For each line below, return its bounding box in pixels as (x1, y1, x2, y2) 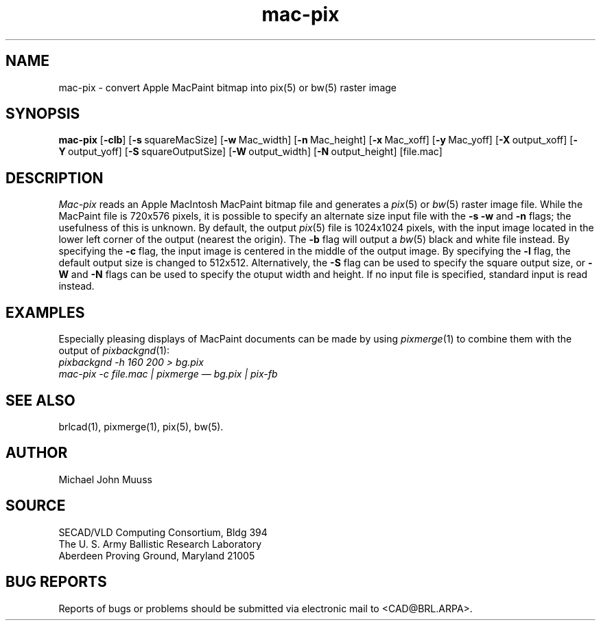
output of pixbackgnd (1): (58, 345, 170, 357)
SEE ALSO (5, 391, 75, 409)
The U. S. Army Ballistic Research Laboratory (58, 537, 262, 550)
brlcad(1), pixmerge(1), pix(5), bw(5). (58, 420, 224, 432)
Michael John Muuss (58, 473, 152, 485)
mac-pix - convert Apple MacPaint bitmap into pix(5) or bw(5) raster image (58, 81, 397, 93)
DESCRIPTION (5, 169, 104, 187)
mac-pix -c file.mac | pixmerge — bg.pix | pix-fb (58, 368, 278, 380)
